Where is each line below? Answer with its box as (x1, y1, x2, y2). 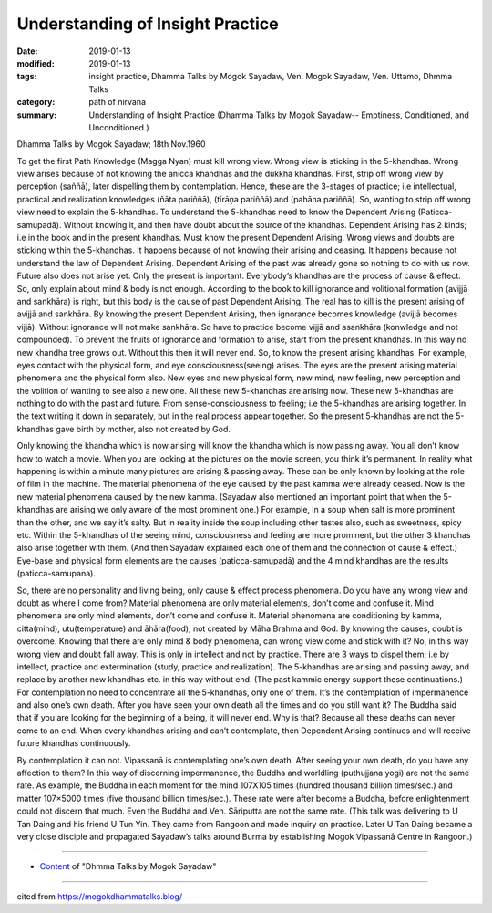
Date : (16, 46, 38, 57)
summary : (16, 109, 57, 120)
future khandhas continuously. (16, 738, 131, 749)
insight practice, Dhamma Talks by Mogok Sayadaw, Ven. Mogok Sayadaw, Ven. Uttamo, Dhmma (88, 71, 453, 82)
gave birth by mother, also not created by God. (56, 423, 231, 434)
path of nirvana (88, 97, 146, 108)
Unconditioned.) (88, 121, 149, 132)
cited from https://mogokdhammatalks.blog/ (16, 890, 182, 902)
